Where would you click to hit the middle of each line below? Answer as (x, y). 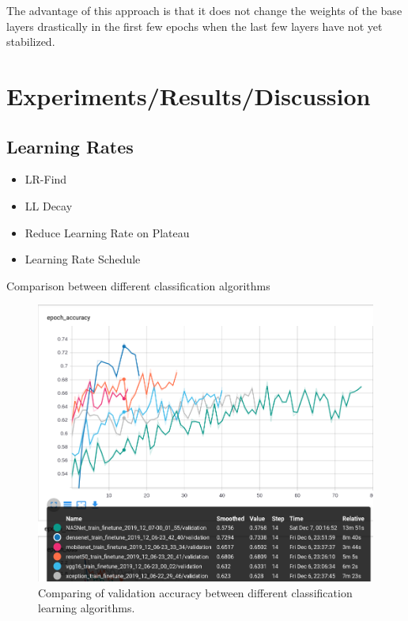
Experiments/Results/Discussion (189, 95)
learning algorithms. (87, 608)
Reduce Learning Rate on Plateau (107, 232)
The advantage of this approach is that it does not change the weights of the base (204, 10)
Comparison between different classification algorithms (138, 285)
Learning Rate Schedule (83, 259)
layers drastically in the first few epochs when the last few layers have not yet (195, 26)
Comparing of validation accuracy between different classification (195, 592)
